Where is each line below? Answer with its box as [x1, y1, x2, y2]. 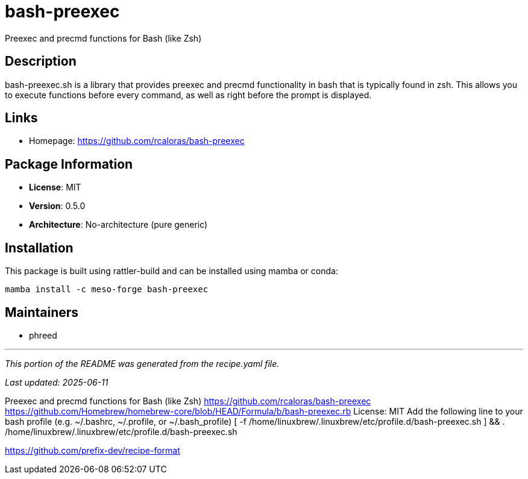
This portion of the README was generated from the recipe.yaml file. [5, 358, 280, 369]
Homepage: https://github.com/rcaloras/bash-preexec [29, 136, 245, 146]
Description [5, 54, 77, 69]
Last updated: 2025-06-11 [5, 377, 108, 387]
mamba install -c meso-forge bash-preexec [5, 284, 209, 295]
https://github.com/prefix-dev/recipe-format [5, 445, 180, 456]
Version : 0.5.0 [29, 201, 86, 211]
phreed [29, 330, 57, 340]
